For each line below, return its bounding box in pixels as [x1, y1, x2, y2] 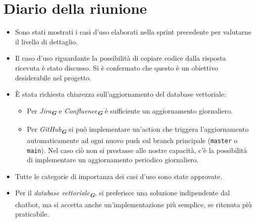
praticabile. [15, 209, 49, 219]
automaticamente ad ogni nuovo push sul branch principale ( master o [27, 135, 238, 145]
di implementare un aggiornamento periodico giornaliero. [27, 154, 199, 165]
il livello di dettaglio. [15, 36, 78, 46]
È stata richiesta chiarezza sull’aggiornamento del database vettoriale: [15, 89, 226, 99]
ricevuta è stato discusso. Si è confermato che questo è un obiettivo [15, 62, 218, 73]
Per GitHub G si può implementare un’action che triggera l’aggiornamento [27, 123, 249, 136]
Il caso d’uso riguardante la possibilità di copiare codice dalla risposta [15, 53, 226, 63]
